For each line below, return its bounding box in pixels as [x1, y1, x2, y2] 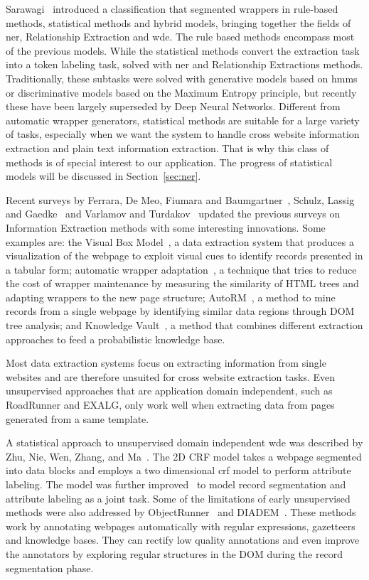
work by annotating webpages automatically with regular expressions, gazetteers [6, 518, 355, 533]
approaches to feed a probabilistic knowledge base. [6, 331, 225, 346]
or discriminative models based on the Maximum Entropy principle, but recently [6, 85, 357, 100]
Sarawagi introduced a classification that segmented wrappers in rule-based [6, 1, 338, 16]
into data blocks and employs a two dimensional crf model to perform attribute [6, 463, 351, 478]
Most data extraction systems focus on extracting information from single [6, 355, 326, 370]
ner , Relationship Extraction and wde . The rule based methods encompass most [6, 29, 355, 44]
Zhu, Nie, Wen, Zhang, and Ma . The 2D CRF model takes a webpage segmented [6, 449, 362, 463]
